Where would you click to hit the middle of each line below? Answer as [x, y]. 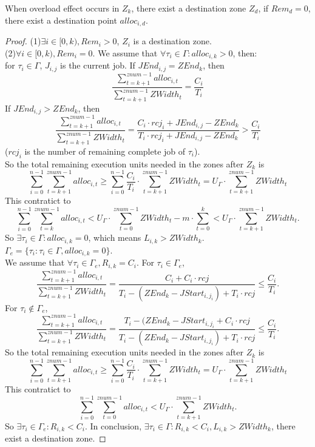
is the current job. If [98, 65]
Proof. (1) [23, 41]
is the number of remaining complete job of [105, 151]
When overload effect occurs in [62, 8]
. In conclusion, [113, 425]
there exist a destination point [61, 20]
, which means [115, 237]
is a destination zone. [172, 41]
